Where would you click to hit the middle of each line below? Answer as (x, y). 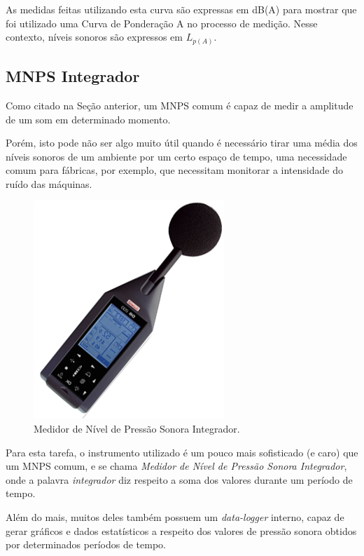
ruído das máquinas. (49, 183)
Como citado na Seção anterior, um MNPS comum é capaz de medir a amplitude (180, 105)
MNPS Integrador (73, 76)
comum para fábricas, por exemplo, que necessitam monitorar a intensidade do (174, 170)
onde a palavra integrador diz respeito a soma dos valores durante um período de (179, 479)
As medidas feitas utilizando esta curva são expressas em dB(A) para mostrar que (181, 9)
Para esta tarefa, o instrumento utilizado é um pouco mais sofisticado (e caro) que (182, 452)
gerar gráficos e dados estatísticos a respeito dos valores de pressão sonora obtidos (181, 530)
